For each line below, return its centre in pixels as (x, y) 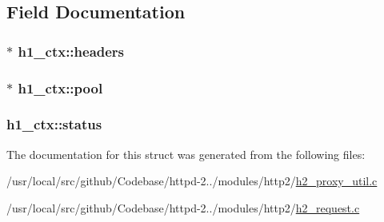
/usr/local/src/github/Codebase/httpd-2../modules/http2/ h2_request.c (183, 207)
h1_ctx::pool (60, 87)
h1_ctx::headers (71, 51)
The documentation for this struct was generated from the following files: (186, 154)
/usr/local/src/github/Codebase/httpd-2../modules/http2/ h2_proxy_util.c (192, 181)
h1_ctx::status (54, 124)
